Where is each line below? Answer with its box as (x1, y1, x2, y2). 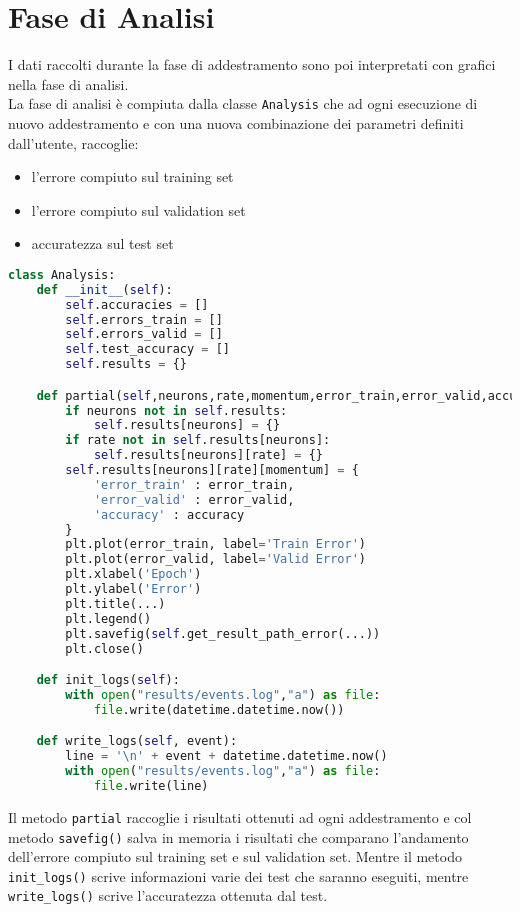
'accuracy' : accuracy (93, 507, 245, 522)
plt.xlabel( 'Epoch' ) (65, 567, 202, 582)
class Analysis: (8, 267, 116, 282)
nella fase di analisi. (8, 73, 129, 94)
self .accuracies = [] (65, 297, 209, 312)
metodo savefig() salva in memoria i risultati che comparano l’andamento (8, 826, 469, 847)
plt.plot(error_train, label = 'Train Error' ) (65, 537, 366, 552)
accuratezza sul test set (31, 233, 174, 254)
